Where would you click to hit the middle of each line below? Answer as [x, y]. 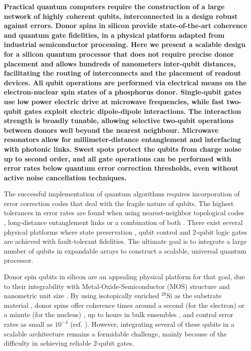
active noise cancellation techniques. [65, 177]
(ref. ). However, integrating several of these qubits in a [152, 324]
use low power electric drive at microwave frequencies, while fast [114, 101]
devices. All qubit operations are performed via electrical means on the [125, 82]
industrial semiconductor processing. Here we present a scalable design [125, 44]
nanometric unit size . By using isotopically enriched [81, 295]
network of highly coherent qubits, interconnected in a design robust [121, 16]
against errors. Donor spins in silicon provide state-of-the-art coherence [126, 25]
